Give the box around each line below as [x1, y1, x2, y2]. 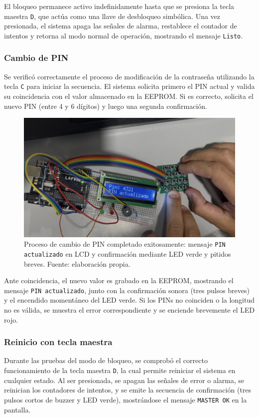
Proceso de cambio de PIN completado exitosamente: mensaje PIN [24, 239, 226, 249]
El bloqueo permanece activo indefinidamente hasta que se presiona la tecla [4, 1, 235, 11]
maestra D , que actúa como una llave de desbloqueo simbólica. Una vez [4, 10, 221, 21]
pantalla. [4, 404, 31, 415]
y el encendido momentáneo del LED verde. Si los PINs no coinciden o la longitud [4, 295, 255, 305]
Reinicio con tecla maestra [4, 336, 113, 348]
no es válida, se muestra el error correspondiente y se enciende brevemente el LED [4, 305, 255, 315]
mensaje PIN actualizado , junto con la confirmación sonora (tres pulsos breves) [4, 285, 250, 295]
